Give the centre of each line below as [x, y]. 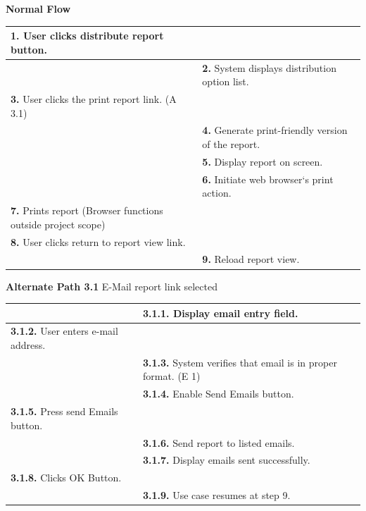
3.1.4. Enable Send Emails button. [218, 394]
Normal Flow [38, 8]
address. [28, 345]
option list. [226, 81]
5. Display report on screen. [263, 161]
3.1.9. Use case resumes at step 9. [216, 495]
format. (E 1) [171, 376]
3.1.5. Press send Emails [64, 411]
